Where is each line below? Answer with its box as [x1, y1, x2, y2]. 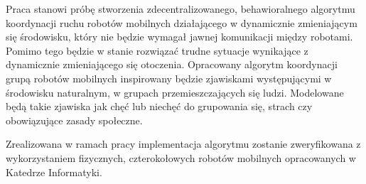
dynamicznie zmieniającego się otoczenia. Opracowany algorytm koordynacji [6, 57, 338, 72]
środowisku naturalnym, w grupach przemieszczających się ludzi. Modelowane [6, 85, 344, 99]
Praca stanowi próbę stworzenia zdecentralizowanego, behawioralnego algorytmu [6, 1, 355, 16]
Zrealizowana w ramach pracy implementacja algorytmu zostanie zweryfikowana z [6, 136, 361, 151]
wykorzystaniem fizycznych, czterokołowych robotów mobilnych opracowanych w [6, 150, 356, 165]
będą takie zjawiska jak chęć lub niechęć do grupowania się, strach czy [6, 99, 313, 114]
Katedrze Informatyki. [6, 164, 102, 179]
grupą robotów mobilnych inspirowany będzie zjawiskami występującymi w [6, 70, 332, 85]
